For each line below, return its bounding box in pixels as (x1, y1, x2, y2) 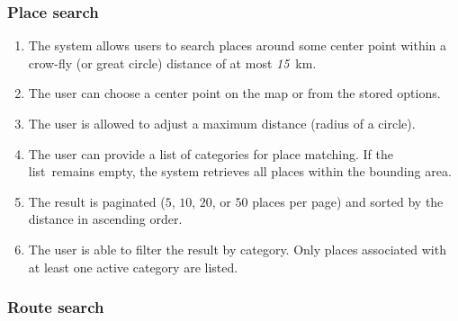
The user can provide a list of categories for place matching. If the (28, 144, 393, 163)
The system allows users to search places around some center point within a (28, 36, 447, 55)
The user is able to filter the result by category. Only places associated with (28, 239, 446, 258)
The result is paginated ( (28, 192, 166, 210)
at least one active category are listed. (28, 257, 238, 276)
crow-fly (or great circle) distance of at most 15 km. (28, 53, 317, 72)
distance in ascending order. (28, 210, 183, 228)
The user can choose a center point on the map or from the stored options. (28, 84, 441, 103)
